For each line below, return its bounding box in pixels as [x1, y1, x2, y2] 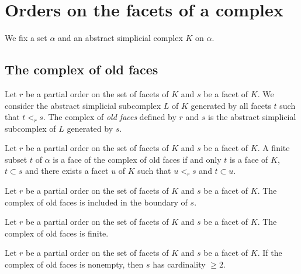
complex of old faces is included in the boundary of [5, 196, 188, 208]
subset [5, 153, 27, 165]
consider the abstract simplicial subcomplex [5, 99, 161, 111]
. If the [257, 246, 282, 259]
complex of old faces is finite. [5, 227, 109, 239]
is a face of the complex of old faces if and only [53, 153, 222, 165]
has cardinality [153, 258, 206, 270]
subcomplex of [5, 122, 56, 134]
